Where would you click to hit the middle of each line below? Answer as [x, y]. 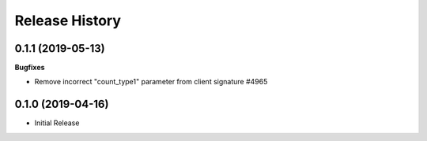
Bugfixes [30, 68]
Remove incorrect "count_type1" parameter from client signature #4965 [151, 82]
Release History [68, 20]
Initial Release [57, 123]
